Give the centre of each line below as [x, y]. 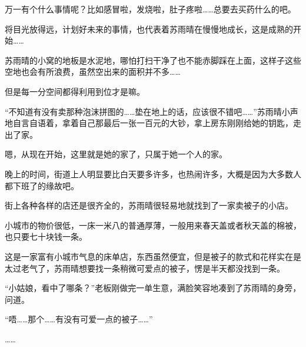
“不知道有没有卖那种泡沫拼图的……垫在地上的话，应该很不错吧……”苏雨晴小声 [152, 111]
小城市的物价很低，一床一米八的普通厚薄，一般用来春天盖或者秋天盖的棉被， [153, 225]
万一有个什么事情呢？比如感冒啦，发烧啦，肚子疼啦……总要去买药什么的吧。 [150, 9]
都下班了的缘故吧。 [42, 185]
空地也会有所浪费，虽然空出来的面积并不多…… [93, 72]
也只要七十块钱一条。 [46, 237]
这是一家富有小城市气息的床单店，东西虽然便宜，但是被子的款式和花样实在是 [153, 256]
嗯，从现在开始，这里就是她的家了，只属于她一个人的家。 [116, 154]
